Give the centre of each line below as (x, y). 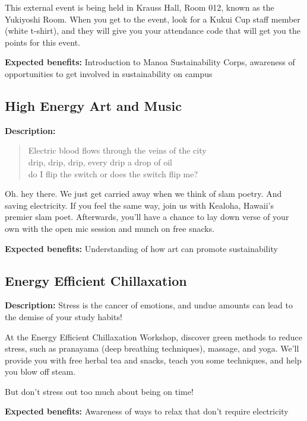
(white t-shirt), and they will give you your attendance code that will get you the (153, 31)
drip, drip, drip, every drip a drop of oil (100, 162)
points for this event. (42, 42)
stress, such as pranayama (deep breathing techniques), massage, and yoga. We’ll (152, 348)
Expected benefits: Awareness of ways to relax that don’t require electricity (147, 411)
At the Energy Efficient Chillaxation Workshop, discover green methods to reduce (153, 337)
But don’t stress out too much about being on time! (99, 391)
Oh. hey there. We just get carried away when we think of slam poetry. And (143, 194)
